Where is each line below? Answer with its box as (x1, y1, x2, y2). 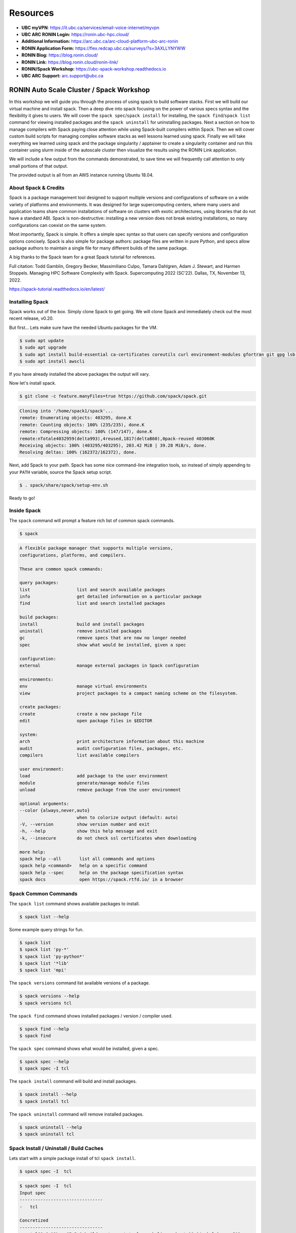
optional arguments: (19, 800, 69, 806)
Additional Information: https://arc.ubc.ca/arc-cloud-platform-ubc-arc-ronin (21, 38, 179, 44)
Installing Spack (9, 298, 49, 305)
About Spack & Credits (9, 184, 65, 191)
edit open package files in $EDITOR (19, 718, 152, 724)
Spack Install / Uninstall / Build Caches (9, 1145, 104, 1152)
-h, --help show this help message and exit (19, 829, 158, 834)
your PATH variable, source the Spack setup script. (9, 469, 112, 475)
